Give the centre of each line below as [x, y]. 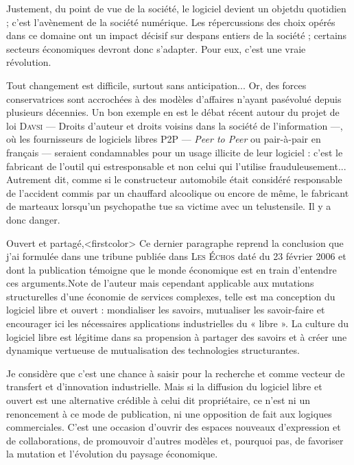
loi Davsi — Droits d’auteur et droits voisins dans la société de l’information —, [175, 125]
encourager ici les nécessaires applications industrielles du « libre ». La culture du [178, 323]
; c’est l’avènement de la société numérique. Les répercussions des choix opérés [171, 22]
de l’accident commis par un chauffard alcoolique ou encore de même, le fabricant [178, 192]
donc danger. [33, 219]
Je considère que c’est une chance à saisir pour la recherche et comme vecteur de [176, 373]
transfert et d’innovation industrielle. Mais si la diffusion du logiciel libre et [164, 386]
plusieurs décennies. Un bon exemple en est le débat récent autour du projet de [173, 112]
